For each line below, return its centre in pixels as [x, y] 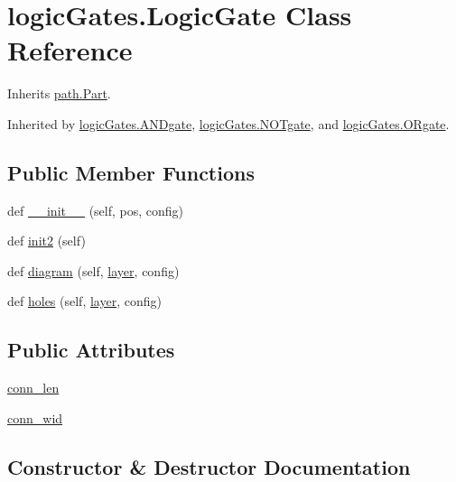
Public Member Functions [131, 172]
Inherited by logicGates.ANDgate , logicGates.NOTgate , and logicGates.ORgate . [228, 123]
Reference [70, 50]
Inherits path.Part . [59, 93]
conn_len [33, 388]
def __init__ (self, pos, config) [96, 210]
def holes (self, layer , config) [84, 301]
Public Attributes [91, 350]
